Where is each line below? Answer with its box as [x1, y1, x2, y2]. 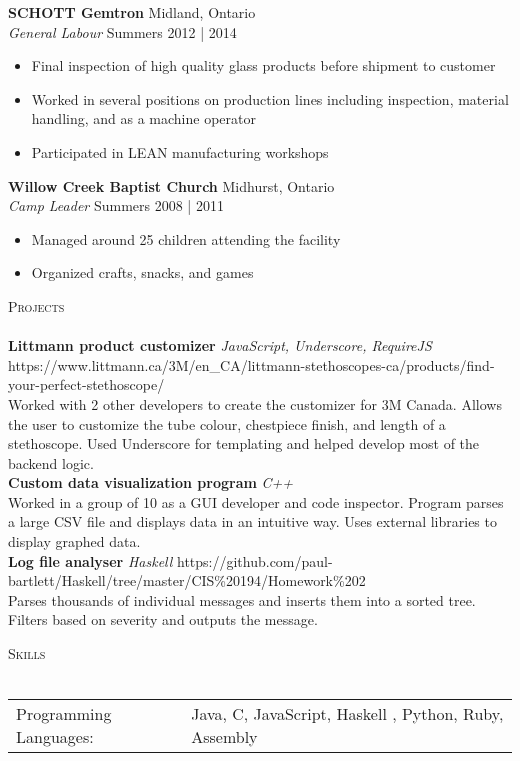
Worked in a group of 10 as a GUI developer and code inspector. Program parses [8, 491, 504, 512]
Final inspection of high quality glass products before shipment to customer [31, 55, 496, 76]
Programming [16, 702, 112, 726]
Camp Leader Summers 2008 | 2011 [8, 195, 224, 216]
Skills [8, 643, 46, 664]
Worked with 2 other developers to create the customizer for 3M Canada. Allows [8, 393, 502, 414]
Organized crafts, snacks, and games [31, 262, 254, 283]
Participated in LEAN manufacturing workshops [31, 141, 329, 162]
